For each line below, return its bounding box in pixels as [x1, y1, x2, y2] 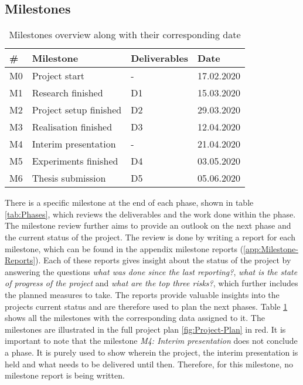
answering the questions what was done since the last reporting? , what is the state [5, 265, 298, 277]
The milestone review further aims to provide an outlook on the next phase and [5, 219, 291, 232]
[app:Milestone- [243, 242, 298, 255]
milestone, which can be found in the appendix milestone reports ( [5, 242, 244, 255]
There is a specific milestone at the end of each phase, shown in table [5, 196, 254, 209]
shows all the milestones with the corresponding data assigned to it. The [5, 312, 265, 324]
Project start [32, 69, 84, 83]
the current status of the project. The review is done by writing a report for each [5, 230, 295, 243]
